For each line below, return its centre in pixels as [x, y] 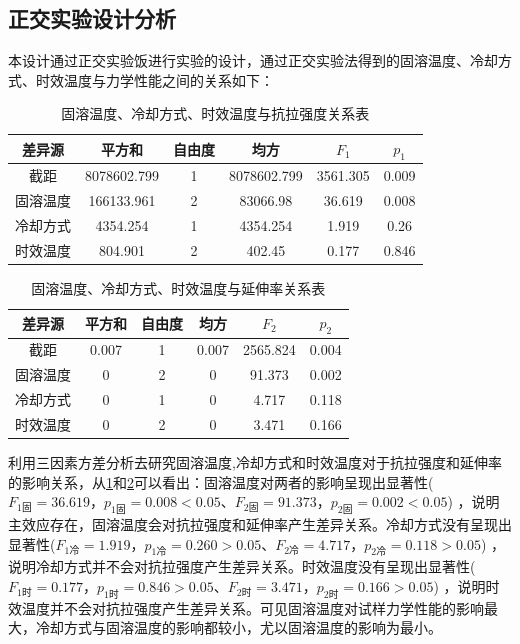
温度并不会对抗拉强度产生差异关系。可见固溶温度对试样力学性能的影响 [252, 607]
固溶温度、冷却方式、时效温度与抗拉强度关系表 [215, 113]
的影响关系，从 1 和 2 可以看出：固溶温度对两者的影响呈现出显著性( [221, 481]
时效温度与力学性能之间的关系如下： [154, 79]
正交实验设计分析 [92, 18]
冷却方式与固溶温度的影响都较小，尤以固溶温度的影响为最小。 [238, 627]
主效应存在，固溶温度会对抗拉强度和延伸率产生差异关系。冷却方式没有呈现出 [260, 523]
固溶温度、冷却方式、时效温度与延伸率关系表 [178, 287]
